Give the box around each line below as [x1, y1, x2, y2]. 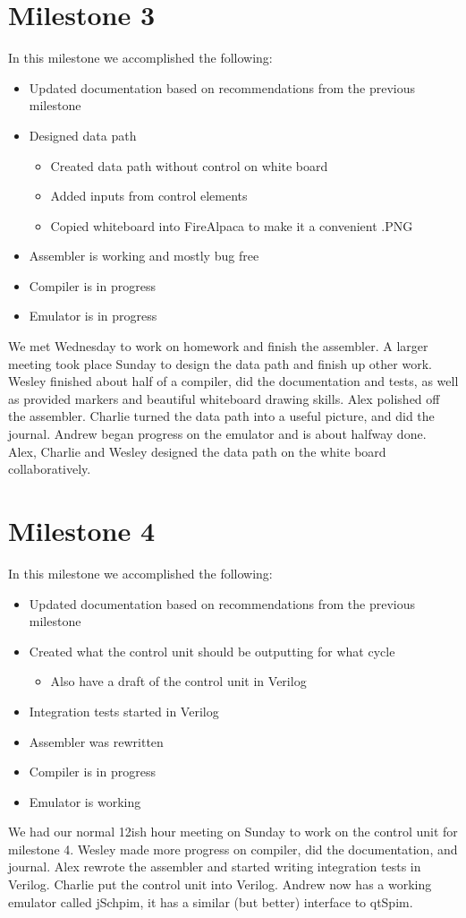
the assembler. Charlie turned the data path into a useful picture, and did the [8, 407, 435, 425]
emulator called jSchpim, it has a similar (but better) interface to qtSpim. [8, 892, 413, 911]
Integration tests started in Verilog [29, 701, 219, 720]
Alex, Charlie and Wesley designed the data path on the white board [8, 442, 386, 460]
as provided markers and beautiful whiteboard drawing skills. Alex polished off [8, 389, 440, 408]
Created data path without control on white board [50, 156, 328, 175]
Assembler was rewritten [29, 732, 164, 751]
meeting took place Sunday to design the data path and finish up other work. [8, 354, 432, 373]
